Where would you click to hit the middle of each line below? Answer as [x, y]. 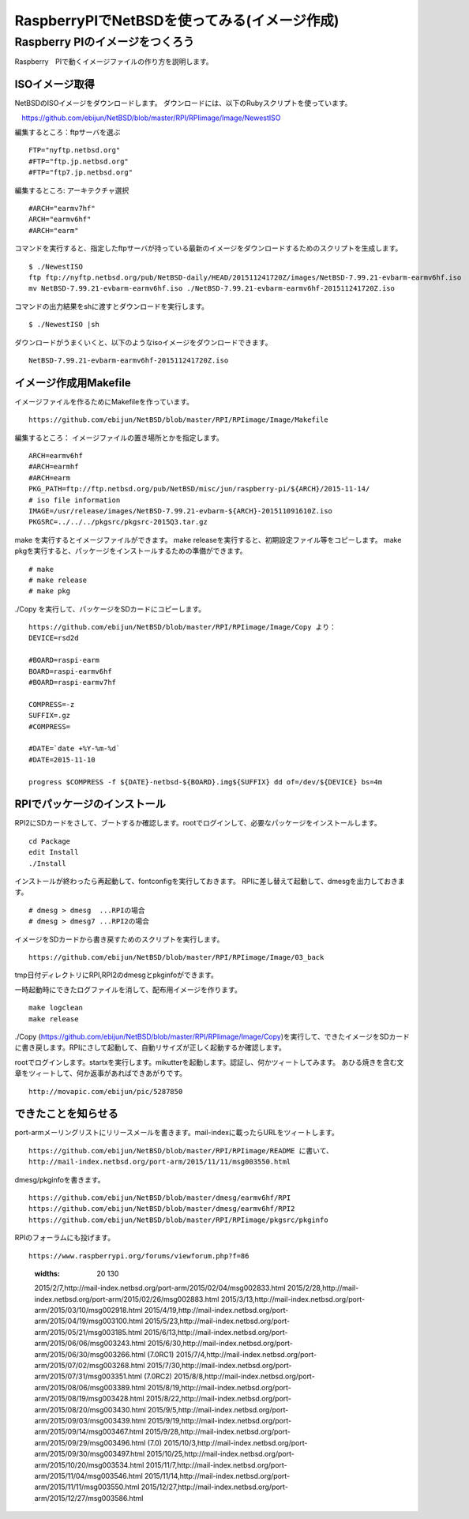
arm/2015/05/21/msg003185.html [88, 1332]
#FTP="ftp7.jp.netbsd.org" [81, 173]
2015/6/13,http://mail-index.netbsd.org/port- [216, 1332]
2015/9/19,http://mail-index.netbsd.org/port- [219, 1421]
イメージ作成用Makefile [73, 383]
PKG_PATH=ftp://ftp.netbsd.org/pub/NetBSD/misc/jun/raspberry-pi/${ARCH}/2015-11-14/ [199, 489]
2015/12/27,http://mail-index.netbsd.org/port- [214, 1487]
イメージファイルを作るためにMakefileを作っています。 [104, 401]
